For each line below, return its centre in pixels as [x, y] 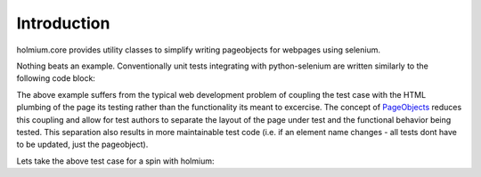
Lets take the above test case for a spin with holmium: [115, 161]
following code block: [56, 78]
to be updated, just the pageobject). [82, 145]
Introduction [63, 23]
